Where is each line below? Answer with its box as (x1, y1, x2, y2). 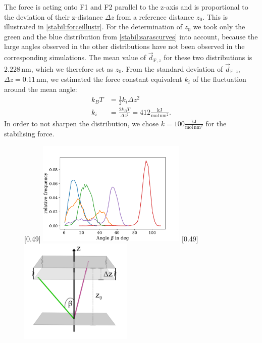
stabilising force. (4, 128, 55, 138)
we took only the (193, 21, 245, 32)
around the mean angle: (4, 83, 77, 94)
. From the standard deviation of (121, 63, 223, 74)
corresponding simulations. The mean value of (4, 52, 146, 63)
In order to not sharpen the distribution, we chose (4, 118, 159, 128)
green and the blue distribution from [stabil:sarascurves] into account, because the (4, 31, 258, 41)
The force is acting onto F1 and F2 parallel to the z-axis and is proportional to (4, 2, 248, 12)
